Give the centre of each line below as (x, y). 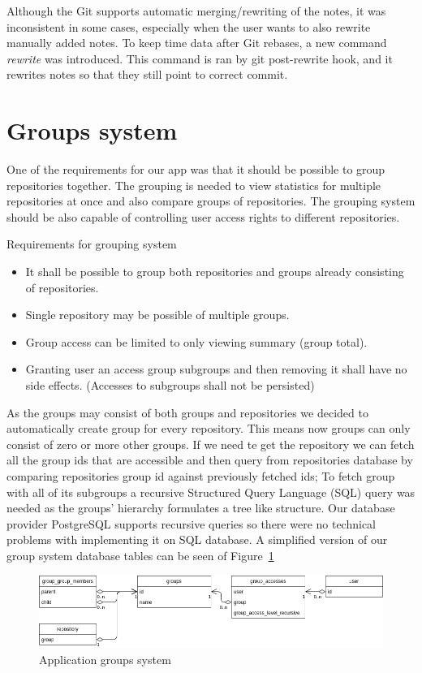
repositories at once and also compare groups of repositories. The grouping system (211, 201)
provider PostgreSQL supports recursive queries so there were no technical (192, 523)
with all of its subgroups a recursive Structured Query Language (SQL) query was (211, 492)
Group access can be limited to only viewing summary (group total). (196, 341)
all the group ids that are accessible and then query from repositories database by (210, 460)
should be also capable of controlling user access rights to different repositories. (203, 216)
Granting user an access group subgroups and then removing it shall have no (216, 369)
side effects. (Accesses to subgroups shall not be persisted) (170, 385)
